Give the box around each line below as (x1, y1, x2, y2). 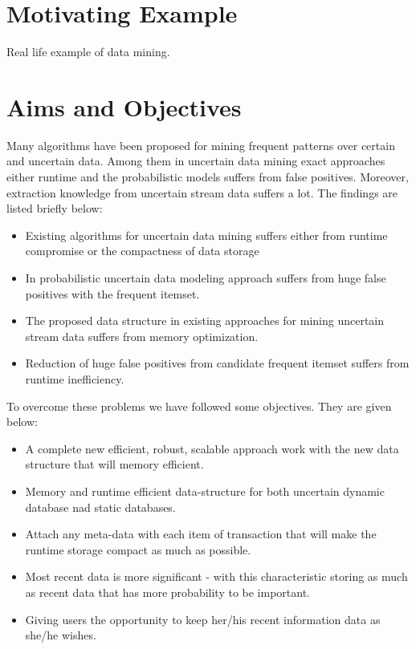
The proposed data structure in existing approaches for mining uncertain (25, 312, 385, 329)
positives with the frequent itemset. (25, 285, 200, 302)
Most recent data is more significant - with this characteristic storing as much (25, 568, 408, 585)
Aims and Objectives (6, 90, 242, 123)
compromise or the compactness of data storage (25, 242, 259, 259)
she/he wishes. (25, 627, 96, 643)
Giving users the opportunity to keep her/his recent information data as (25, 610, 381, 627)
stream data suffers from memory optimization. (25, 327, 259, 344)
